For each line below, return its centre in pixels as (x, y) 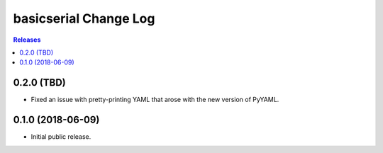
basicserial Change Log (84, 18)
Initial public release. (61, 137)
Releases (27, 40)
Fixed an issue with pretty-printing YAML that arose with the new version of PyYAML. (155, 100)
